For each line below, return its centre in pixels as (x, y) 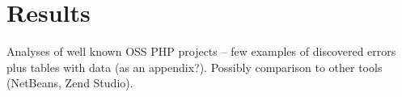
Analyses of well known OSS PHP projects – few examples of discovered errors (201, 51)
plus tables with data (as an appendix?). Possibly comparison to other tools (195, 67)
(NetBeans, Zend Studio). (70, 83)
